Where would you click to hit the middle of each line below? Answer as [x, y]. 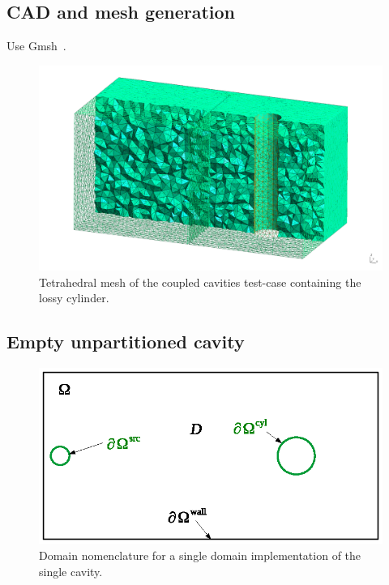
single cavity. [71, 571]
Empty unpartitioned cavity [126, 342]
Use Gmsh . [36, 46]
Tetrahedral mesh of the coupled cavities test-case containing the [200, 282]
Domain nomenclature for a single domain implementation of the [200, 555]
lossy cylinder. [74, 298]
